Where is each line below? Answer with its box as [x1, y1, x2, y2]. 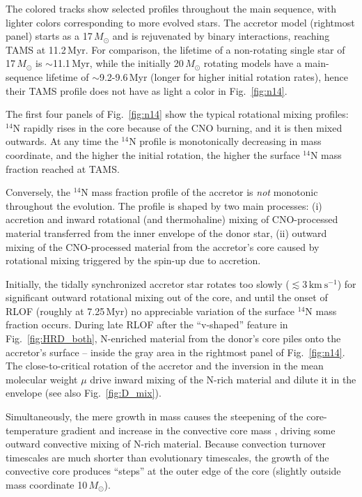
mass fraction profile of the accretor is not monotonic [91, 185, 318, 199]
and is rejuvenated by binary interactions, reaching [112, 29, 330, 43]
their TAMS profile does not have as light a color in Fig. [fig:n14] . [6, 83, 288, 98]
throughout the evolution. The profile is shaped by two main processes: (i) [6, 198, 322, 213]
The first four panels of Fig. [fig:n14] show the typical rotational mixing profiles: [6, 107, 349, 121]
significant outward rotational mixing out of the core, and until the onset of [6, 290, 328, 305]
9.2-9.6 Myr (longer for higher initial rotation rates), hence [99, 69, 348, 84]
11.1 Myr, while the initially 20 [52, 56, 184, 70]
